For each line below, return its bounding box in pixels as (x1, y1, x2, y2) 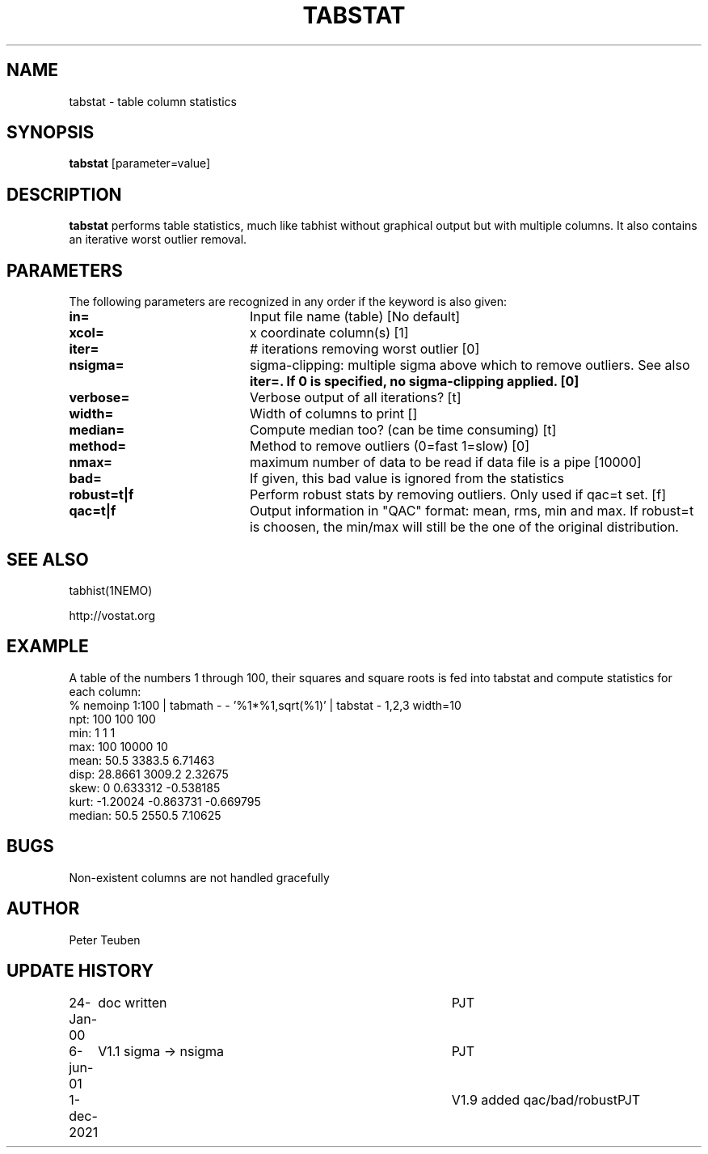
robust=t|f (69, 486, 134, 503)
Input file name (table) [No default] (249, 308, 461, 325)
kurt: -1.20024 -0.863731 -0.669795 (69, 794, 261, 808)
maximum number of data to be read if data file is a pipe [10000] (249, 454, 642, 471)
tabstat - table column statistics (69, 94, 237, 108)
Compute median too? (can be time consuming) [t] (249, 422, 557, 439)
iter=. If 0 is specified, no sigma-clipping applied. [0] (249, 373, 579, 390)
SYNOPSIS (6, 122, 95, 143)
